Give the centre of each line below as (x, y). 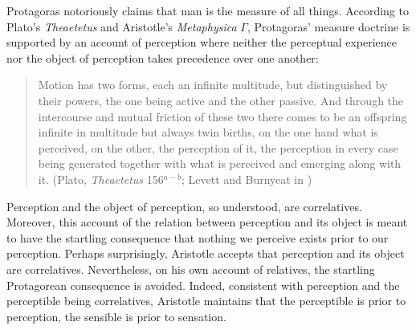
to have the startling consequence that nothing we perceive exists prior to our (198, 237)
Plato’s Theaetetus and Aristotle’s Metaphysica (122, 26)
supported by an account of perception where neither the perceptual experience (202, 42)
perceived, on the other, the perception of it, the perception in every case (218, 147)
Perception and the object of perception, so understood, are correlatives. (184, 206)
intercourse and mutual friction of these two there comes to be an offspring (222, 116)
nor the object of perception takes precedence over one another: (163, 57)
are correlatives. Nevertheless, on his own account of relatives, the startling (191, 269)
